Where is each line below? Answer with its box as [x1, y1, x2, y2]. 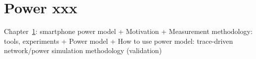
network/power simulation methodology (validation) [4, 45, 162, 56]
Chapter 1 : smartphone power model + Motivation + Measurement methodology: [4, 26, 253, 36]
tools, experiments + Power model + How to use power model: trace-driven [4, 35, 233, 46]
